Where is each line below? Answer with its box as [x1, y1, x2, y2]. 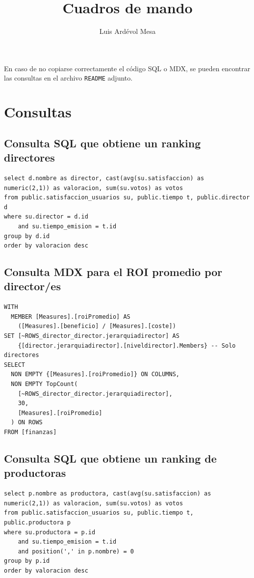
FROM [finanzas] [4, 429, 57, 436]
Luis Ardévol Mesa [99, 26, 156, 36]
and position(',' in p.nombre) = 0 [18, 548, 134, 555]
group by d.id [4, 232, 50, 240]
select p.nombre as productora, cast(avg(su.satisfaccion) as [4, 490, 211, 497]
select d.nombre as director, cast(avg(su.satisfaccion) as [4, 174, 204, 182]
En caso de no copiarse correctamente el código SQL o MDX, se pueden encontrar [4, 63, 251, 73]
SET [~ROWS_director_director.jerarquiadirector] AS [4, 332, 179, 340]
